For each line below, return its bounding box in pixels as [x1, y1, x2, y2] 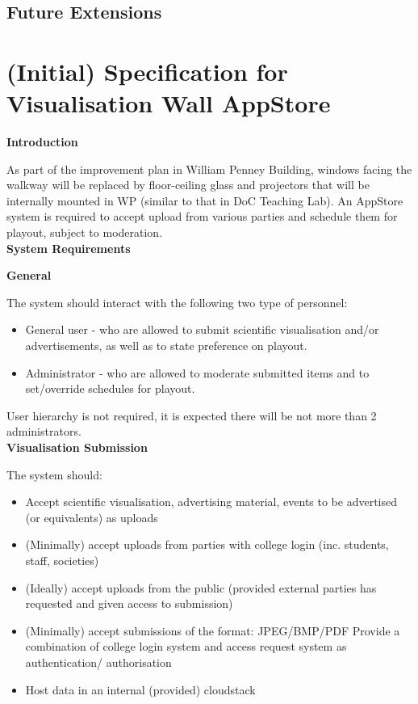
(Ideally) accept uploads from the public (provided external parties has [25, 579, 377, 596]
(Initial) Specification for [6, 54, 288, 87]
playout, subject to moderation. [6, 224, 163, 241]
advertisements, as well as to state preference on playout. [25, 337, 307, 354]
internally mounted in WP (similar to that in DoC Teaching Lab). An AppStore [6, 192, 403, 209]
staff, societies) [25, 551, 99, 568]
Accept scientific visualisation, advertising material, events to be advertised [25, 493, 398, 510]
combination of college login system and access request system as [25, 638, 347, 655]
